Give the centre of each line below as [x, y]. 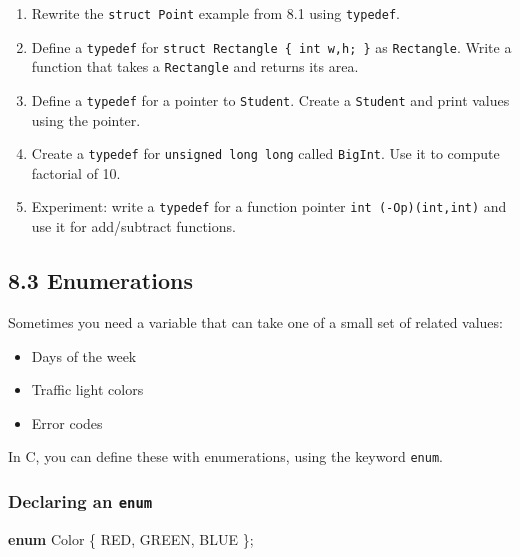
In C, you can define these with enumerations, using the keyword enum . [225, 456]
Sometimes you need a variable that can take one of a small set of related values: [255, 321]
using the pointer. [86, 119]
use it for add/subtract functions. [133, 226]
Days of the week [84, 355]
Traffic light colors [87, 389]
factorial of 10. [76, 172]
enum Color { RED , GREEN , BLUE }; [131, 538]
